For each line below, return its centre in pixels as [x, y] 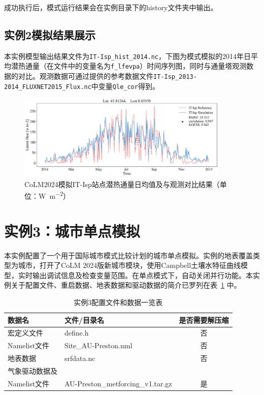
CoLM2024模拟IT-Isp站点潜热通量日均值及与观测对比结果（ [122, 184]
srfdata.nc [80, 358]
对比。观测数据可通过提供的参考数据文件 [86, 76]
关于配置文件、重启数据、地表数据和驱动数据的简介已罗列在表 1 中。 [126, 285]
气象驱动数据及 [32, 370]
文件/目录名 [85, 320]
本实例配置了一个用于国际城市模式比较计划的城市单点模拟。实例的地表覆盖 [128, 255]
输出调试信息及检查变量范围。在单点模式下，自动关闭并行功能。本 [142, 275]
